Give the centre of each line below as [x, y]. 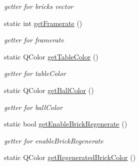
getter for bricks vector [39, 6]
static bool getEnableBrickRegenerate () [66, 124]
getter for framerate [34, 40]
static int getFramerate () [43, 23]
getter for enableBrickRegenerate [54, 140]
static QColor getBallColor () [49, 90]
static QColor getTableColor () [51, 56]
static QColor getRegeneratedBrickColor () [70, 157]
